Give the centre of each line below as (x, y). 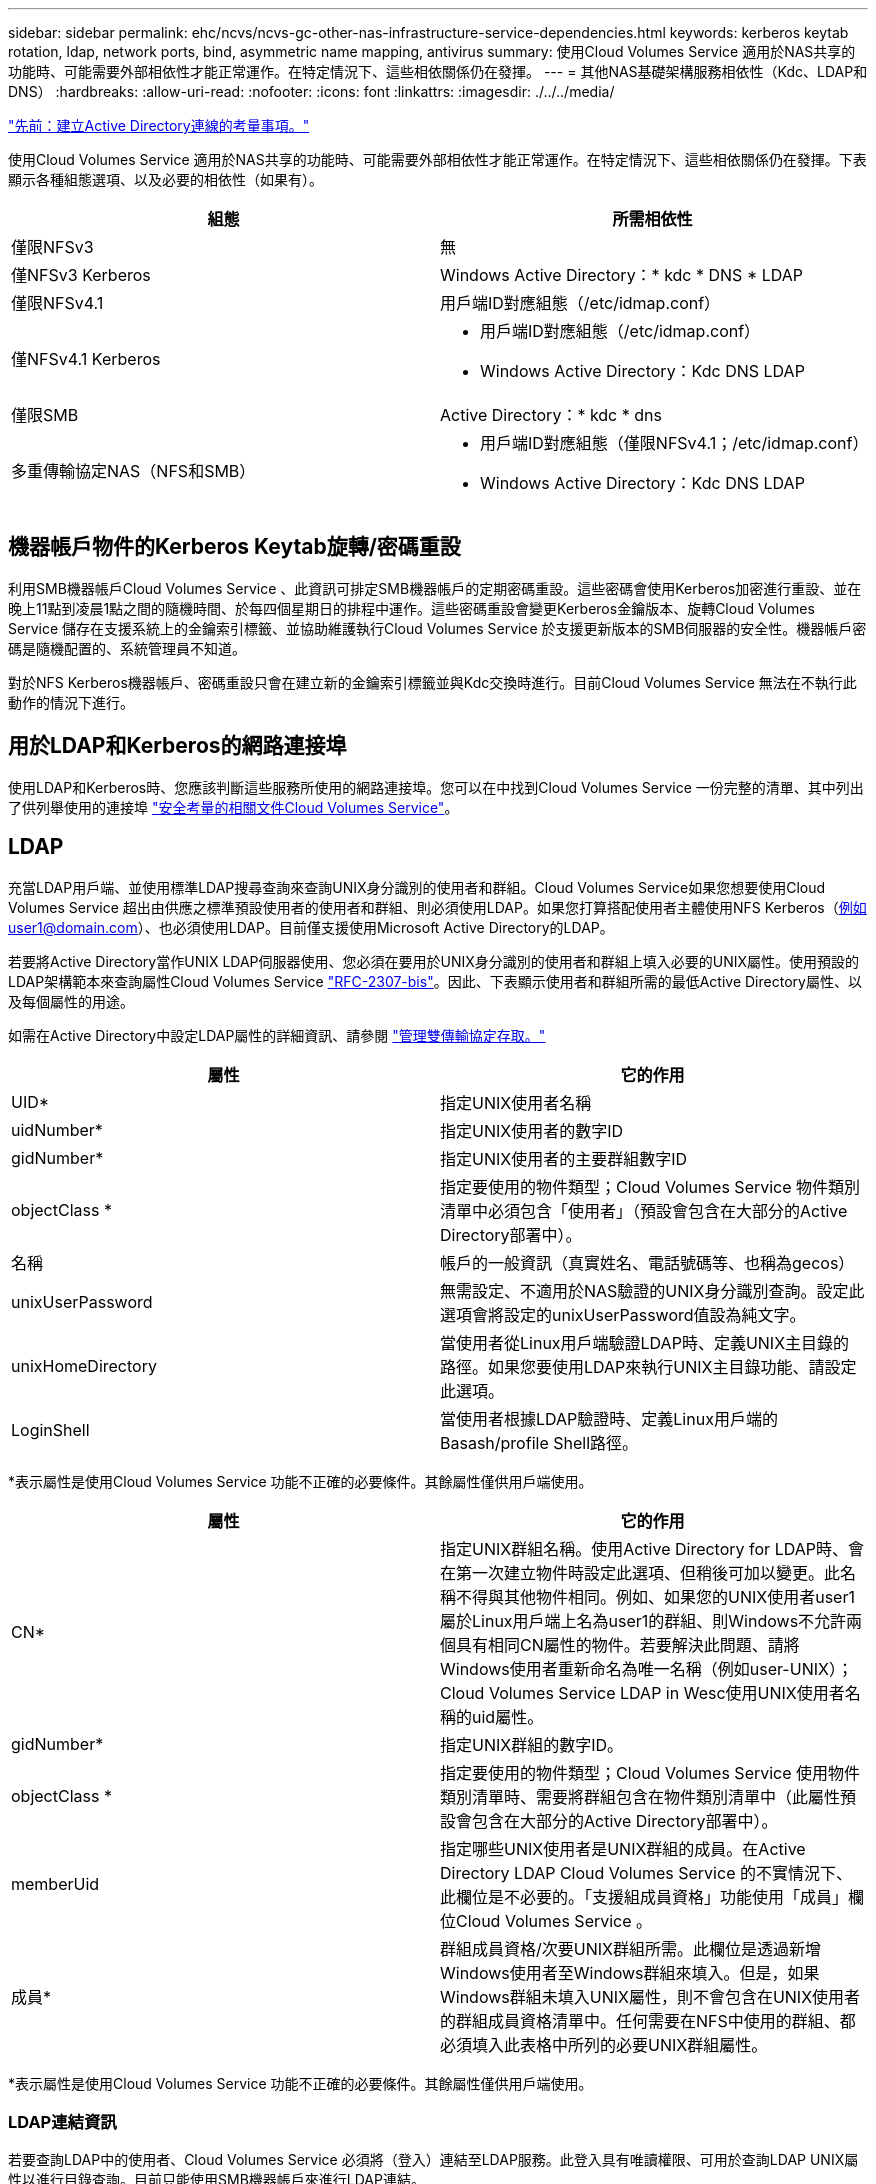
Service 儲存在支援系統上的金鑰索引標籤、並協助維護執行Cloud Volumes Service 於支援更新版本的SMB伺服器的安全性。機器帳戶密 (437, 628)
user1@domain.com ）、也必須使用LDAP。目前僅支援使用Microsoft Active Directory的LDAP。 (311, 927)
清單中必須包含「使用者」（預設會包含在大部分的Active (644, 1210)
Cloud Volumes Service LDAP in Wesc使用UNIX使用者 (642, 1692)
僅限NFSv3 (52, 247)
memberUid (55, 1883)
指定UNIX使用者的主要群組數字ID (564, 1158)
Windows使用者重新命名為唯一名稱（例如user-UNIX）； (646, 1668)
